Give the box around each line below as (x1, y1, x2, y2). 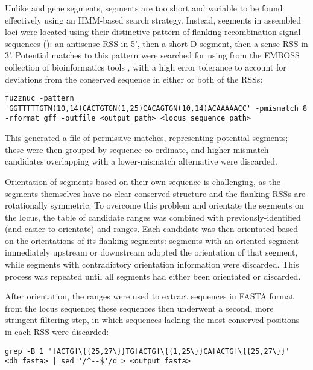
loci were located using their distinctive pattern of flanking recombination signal (5, 25, 301, 38)
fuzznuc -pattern (5, 94, 74, 103)
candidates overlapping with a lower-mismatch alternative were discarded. (5, 155, 277, 168)
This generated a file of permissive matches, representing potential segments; (5, 131, 288, 144)
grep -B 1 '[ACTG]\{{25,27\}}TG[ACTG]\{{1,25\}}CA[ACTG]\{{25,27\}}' (5, 346, 290, 356)
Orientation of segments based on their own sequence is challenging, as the (5, 175, 281, 187)
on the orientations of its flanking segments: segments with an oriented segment (5, 234, 299, 246)
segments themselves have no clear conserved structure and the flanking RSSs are (5, 187, 306, 199)
